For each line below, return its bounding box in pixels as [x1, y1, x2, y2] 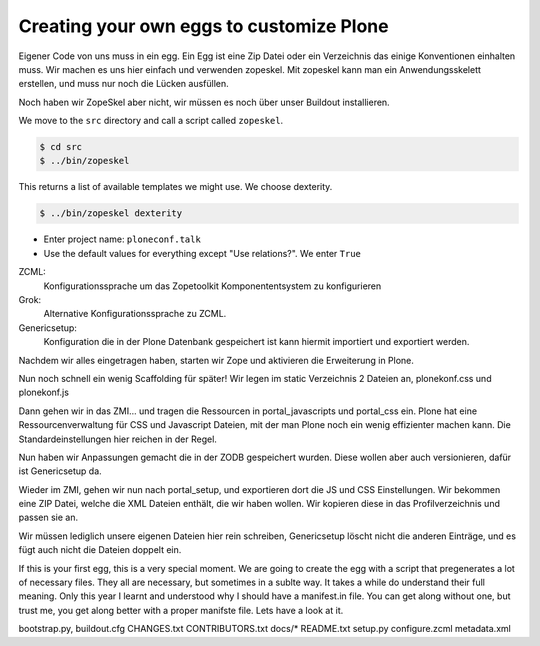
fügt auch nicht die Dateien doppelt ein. [18, 544, 182, 556]
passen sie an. [18, 511, 79, 524]
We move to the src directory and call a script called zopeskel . [18, 115, 284, 127]
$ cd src [39, 141, 83, 153]
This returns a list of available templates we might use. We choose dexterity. [18, 181, 333, 193]
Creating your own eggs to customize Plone [18, 15, 389, 37]
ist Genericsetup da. [18, 465, 102, 477]
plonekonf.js [18, 386, 70, 399]
